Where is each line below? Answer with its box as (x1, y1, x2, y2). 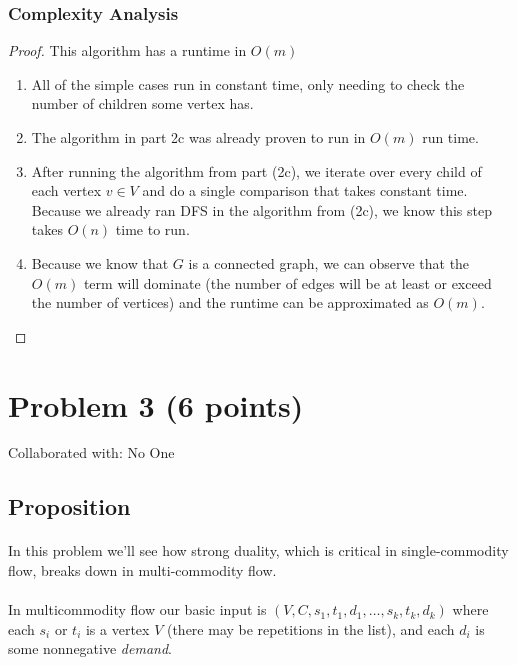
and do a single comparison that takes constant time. (142, 180, 468, 201)
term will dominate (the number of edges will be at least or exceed (83, 272, 492, 293)
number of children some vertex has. (31, 93, 254, 114)
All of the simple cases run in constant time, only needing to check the (31, 73, 465, 94)
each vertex (31, 180, 102, 201)
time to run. (115, 219, 190, 240)
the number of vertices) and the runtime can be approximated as (31, 292, 429, 313)
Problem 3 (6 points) (8, 384, 304, 425)
